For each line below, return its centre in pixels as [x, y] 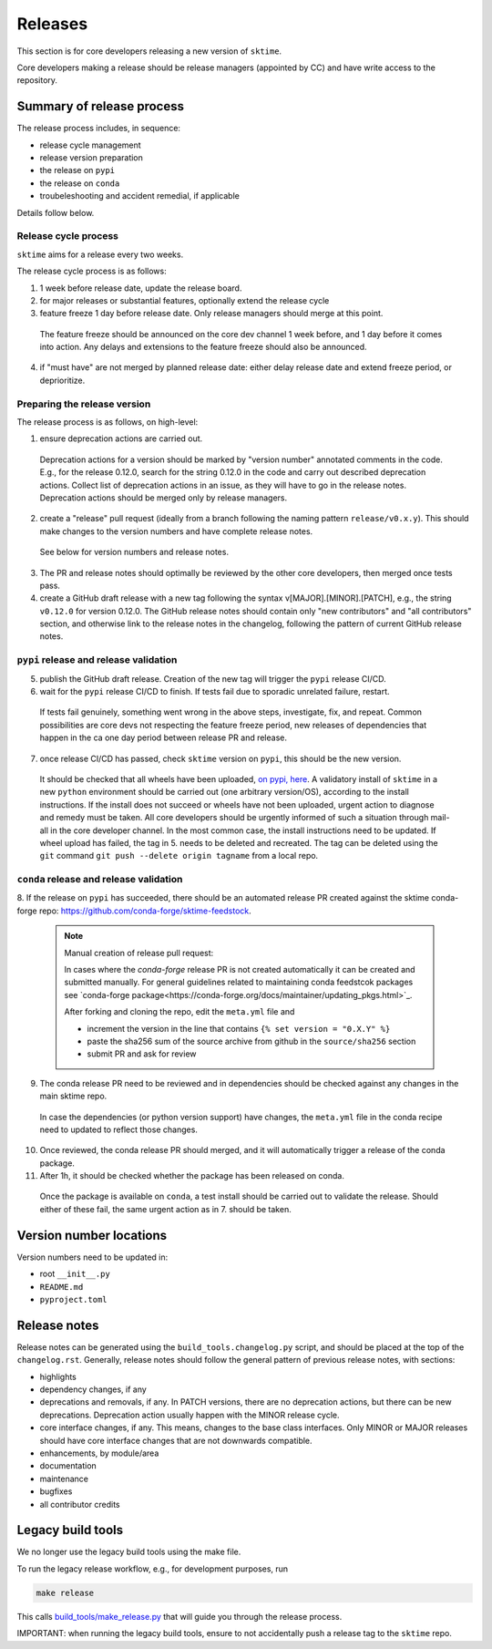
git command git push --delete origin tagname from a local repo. [179, 856]
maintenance [64, 1479]
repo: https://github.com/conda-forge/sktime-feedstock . [145, 911]
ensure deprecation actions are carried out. [121, 438]
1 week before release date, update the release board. [141, 288]
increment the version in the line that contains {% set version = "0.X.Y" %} [239, 1028]
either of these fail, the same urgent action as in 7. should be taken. [165, 1209]
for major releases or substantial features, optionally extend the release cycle [184, 300]
